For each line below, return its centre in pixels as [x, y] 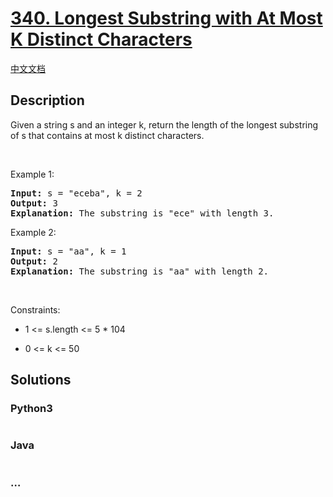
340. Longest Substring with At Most [166, 18]
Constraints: [35, 309]
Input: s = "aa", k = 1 [68, 251]
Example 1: [32, 174]
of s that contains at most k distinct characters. [107, 135]
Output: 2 [34, 261]
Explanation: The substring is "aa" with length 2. [140, 271]
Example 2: [33, 232]
